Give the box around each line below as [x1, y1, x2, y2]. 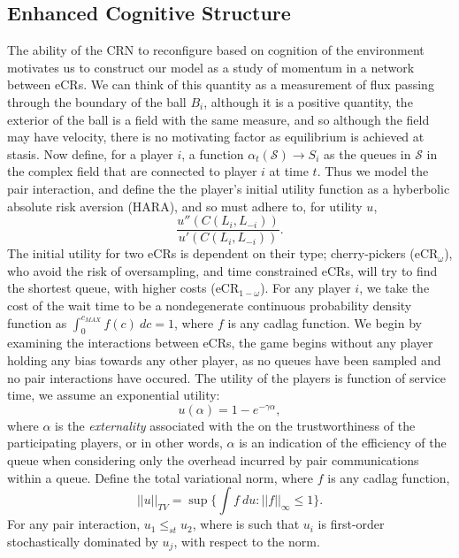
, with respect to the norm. [173, 531, 320, 550]
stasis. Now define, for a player [7, 144, 173, 163]
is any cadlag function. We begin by [227, 313, 422, 332]
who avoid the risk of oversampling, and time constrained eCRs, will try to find [7, 261, 438, 279]
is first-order [317, 515, 385, 533]
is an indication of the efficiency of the [239, 433, 447, 452]
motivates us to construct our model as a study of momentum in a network [7, 57, 415, 76]
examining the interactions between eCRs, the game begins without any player [7, 333, 433, 352]
